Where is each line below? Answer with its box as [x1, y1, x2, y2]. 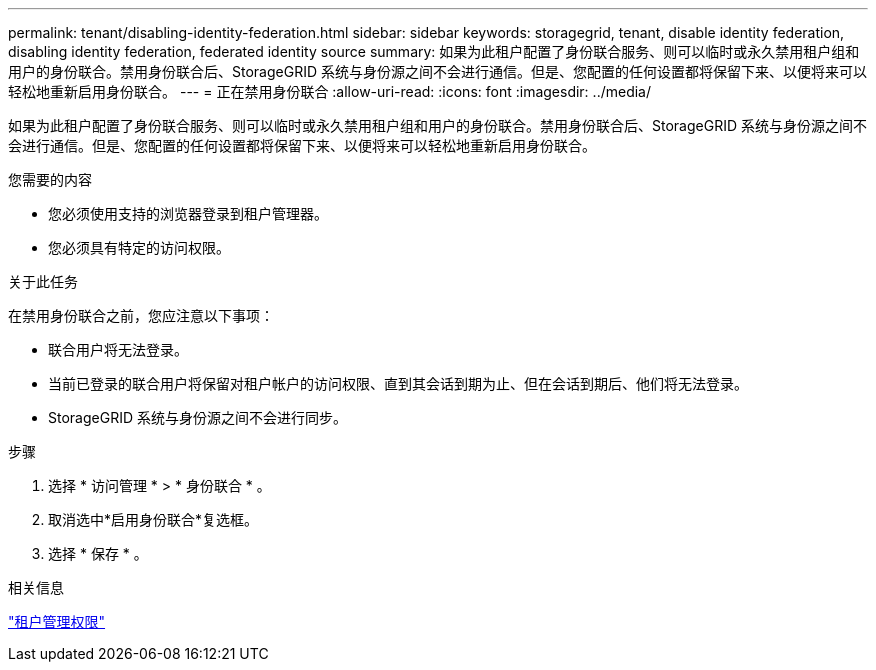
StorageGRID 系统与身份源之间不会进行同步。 [48, 409, 347, 426]
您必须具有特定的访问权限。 [48, 239, 230, 256]
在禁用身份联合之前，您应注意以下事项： [8, 307, 274, 324]
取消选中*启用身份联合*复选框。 [48, 511, 259, 528]
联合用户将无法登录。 [48, 341, 188, 358]
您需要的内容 [8, 171, 92, 188]
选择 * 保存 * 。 [48, 545, 148, 562]
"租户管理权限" [8, 613, 106, 630]
